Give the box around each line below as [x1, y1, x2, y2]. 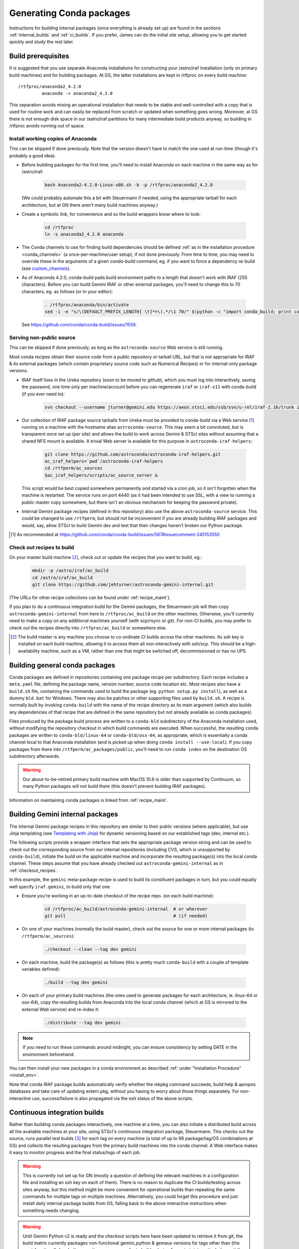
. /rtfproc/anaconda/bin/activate [44, 302, 129, 307]
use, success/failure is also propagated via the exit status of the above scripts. [32, 1095, 194, 1101]
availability [18, 647, 40, 654]
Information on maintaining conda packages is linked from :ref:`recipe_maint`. [9, 797, 169, 803]
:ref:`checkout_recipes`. [9, 867, 58, 873]
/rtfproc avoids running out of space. [9, 122, 85, 128]
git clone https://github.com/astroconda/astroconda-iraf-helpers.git [44, 451, 221, 457]
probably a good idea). [9, 152, 56, 158]
